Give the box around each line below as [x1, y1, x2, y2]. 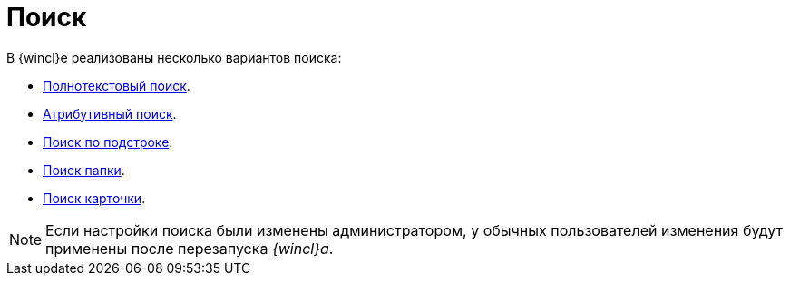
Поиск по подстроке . [43, 133, 173, 150]
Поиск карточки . [43, 190, 146, 206]
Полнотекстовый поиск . [43, 77, 190, 93]
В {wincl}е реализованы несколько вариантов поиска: [6, 49, 342, 65]
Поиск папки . [43, 161, 125, 178]
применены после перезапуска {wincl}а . [45, 239, 334, 258]
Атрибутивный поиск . [43, 105, 177, 122]
